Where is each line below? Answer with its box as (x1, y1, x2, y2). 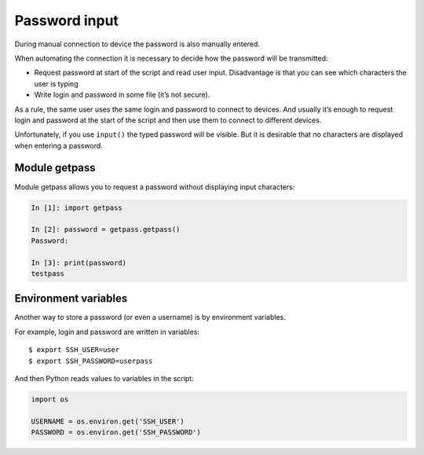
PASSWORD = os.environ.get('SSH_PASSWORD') (31, 428, 202, 437)
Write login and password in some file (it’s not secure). (34, 90, 210, 100)
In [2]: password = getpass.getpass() (31, 225, 181, 234)
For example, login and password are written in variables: (14, 327, 200, 336)
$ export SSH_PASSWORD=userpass (28, 356, 153, 365)
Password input (14, 12, 119, 29)
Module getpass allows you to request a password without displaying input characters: (14, 182, 295, 192)
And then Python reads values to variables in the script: (14, 373, 194, 383)
